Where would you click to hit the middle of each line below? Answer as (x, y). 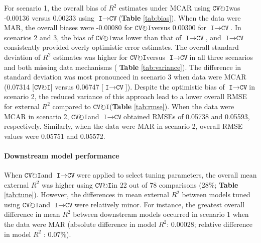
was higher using (67, 184)
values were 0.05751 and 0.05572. (55, 136)
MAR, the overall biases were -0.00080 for (68, 27)
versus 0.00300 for (179, 27)
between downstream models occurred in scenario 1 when (161, 214)
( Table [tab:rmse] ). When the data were (172, 106)
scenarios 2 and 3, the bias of (49, 37)
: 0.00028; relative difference (210, 224)
